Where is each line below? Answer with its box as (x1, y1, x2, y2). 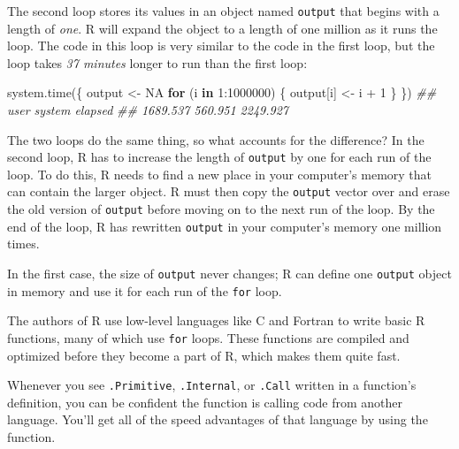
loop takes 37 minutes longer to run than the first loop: (7, 53, 308, 72)
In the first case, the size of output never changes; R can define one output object (7, 264, 452, 283)
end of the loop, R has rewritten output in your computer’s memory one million (7, 217, 442, 235)
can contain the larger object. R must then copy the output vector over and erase (7, 182, 450, 201)
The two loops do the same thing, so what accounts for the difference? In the (7, 130, 425, 148)
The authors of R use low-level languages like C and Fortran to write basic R (7, 311, 425, 330)
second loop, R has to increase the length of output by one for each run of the (7, 148, 432, 166)
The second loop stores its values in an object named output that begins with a (7, 2, 440, 19)
